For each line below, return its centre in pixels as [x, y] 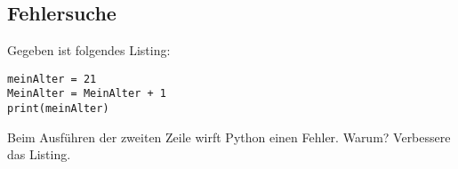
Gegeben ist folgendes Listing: [89, 50]
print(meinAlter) [58, 109]
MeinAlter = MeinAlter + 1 [87, 94]
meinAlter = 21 [52, 79]
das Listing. [39, 154]
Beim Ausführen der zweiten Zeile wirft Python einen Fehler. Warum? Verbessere [229, 137]
